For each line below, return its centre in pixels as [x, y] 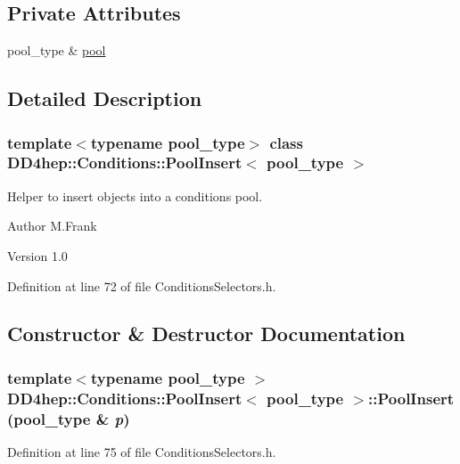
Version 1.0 [37, 255]
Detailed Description [105, 98]
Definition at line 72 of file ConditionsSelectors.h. [142, 285]
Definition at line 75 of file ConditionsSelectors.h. [142, 451]
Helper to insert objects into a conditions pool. [135, 195]
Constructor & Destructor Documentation [206, 334]
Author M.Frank [52, 226]
